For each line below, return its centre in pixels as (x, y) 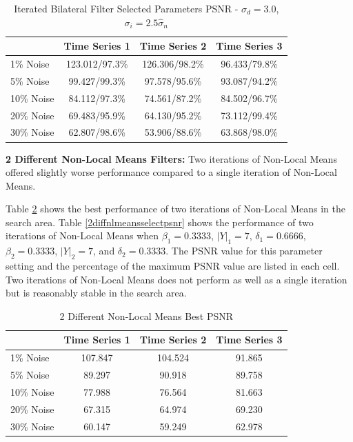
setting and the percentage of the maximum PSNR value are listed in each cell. (173, 266)
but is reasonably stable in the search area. (96, 293)
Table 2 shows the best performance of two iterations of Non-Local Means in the (175, 209)
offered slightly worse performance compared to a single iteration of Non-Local (171, 172)
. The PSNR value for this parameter (244, 251)
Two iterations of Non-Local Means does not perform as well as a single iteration (176, 279)
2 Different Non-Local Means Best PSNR (147, 315)
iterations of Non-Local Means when (82, 235)
